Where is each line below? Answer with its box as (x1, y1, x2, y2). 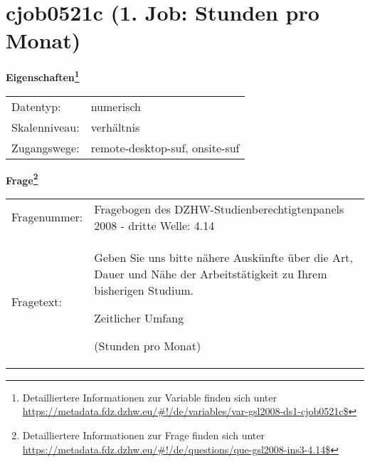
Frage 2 (6, 170, 38, 187)
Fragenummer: (11, 209, 83, 226)
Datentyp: (11, 98, 61, 115)
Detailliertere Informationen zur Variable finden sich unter (22, 389, 277, 404)
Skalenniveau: (11, 118, 80, 135)
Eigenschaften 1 (6, 68, 80, 84)
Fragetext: (11, 293, 62, 310)
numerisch (90, 98, 141, 115)
